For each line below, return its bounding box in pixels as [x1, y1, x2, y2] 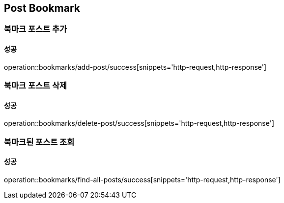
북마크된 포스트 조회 [4, 137, 75, 147]
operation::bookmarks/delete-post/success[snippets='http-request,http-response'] [4, 119, 275, 128]
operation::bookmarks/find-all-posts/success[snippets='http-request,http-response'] [4, 175, 281, 184]
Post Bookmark [4, 2, 80, 14]
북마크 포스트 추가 [4, 24, 67, 34]
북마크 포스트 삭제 [4, 81, 67, 91]
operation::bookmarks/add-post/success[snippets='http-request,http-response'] [4, 62, 267, 71]
